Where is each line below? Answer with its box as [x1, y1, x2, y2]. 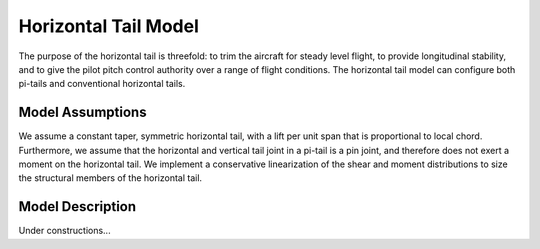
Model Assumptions [18, 104, 147, 121]
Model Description [18, 198, 137, 215]
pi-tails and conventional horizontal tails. [18, 78, 186, 90]
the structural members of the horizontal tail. [18, 172, 203, 184]
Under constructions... [18, 225, 111, 237]
